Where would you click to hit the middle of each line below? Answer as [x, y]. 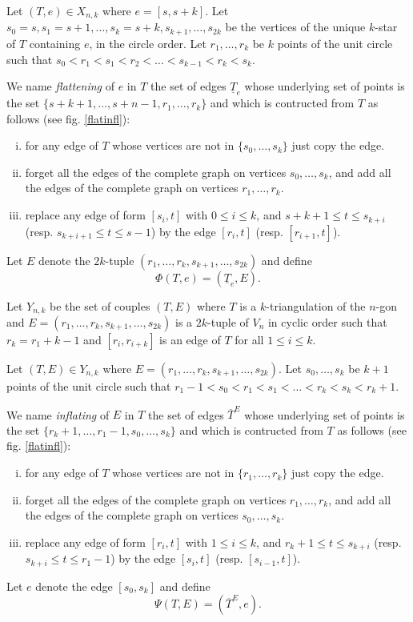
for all [249, 339]
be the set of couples [100, 305]
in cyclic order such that [327, 321]
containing [55, 43]
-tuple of [228, 321]
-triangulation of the [316, 305]
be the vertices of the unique [295, 27]
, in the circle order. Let [148, 43]
